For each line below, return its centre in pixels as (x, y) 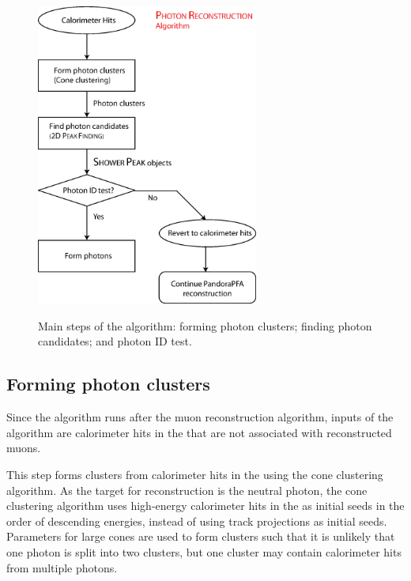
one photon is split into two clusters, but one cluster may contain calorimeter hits (204, 552)
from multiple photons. (62, 567)
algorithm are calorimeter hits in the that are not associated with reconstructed (199, 432)
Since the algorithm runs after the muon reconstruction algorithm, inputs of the (200, 417)
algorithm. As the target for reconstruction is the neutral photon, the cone (187, 490)
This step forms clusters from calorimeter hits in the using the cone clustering (195, 475)
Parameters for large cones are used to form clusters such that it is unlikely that (201, 536)
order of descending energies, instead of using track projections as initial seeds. (197, 521)
